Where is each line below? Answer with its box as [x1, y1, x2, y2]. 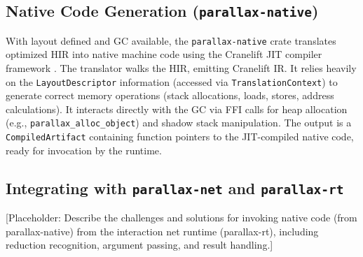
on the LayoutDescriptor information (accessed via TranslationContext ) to [6, 74, 338, 89]
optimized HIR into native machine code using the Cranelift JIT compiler [6, 47, 322, 61]
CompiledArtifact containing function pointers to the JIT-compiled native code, [6, 129, 354, 144]
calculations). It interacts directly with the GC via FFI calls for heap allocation [6, 101, 348, 116]
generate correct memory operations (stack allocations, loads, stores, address [6, 88, 334, 103]
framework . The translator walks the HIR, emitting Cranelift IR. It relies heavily [6, 61, 357, 75]
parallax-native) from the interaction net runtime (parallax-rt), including [6, 223, 319, 238]
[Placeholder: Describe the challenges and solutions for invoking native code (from [6, 210, 357, 225]
